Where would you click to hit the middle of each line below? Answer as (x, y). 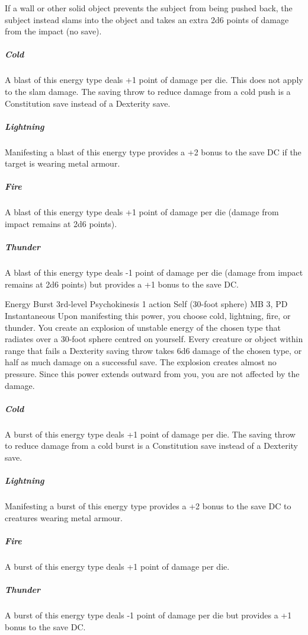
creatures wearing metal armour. (64, 517)
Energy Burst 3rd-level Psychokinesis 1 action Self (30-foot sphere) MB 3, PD (146, 304)
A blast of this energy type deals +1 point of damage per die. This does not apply (154, 80)
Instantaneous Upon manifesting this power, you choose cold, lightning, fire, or (148, 315)
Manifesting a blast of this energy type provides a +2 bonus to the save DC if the (153, 151)
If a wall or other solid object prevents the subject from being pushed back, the (149, 8)
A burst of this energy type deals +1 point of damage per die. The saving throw (150, 434)
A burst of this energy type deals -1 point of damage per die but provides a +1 (148, 615)
